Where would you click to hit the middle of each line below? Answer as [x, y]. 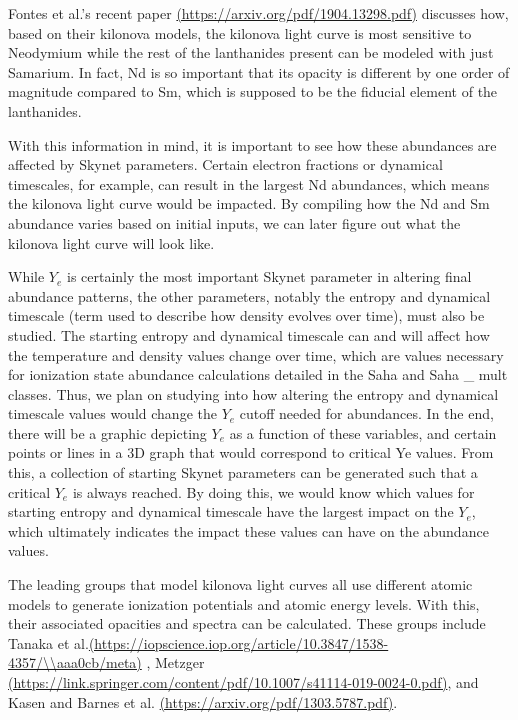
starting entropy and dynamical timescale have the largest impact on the [231, 511]
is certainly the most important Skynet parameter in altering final [269, 276]
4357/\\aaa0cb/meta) [75, 662]
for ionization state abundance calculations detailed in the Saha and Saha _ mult [258, 374]
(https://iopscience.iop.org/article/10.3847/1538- [238, 642]
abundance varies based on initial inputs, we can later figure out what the [234, 222]
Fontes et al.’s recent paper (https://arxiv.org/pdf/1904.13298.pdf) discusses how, [258, 13]
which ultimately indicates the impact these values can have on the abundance [248, 530]
